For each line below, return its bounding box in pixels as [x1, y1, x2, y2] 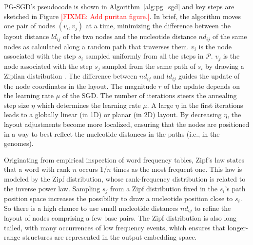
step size [4, 100, 29, 110]
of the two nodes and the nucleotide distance [63, 31, 196, 41]
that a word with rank [4, 164, 71, 174]
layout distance [4, 31, 49, 41]
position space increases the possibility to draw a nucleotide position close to [4, 193, 233, 203]
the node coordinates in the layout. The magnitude [4, 81, 156, 91]
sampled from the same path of [102, 61, 195, 71]
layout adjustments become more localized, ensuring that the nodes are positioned [4, 119, 250, 129]
